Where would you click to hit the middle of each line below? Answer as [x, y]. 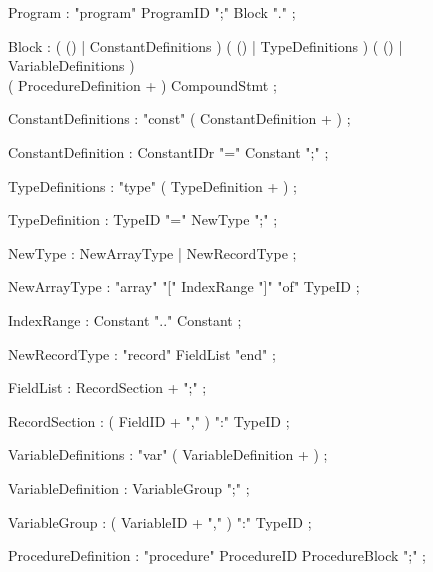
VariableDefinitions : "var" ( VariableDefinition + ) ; [168, 454]
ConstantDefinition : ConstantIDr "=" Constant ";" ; [168, 151]
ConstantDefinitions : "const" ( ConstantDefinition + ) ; [179, 118]
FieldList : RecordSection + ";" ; [107, 387]
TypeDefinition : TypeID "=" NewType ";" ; [143, 219]
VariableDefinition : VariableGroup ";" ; [129, 487]
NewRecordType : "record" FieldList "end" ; [142, 353]
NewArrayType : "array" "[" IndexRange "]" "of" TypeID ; [184, 286]
